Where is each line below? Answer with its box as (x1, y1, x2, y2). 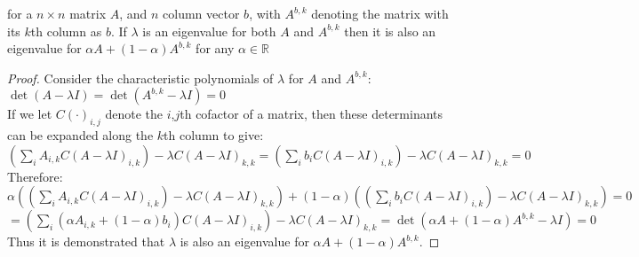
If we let (7, 105, 52, 123)
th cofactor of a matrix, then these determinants (180, 105, 443, 123)
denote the (105, 105, 164, 123)
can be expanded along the (7, 126, 154, 144)
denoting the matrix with (311, 4, 449, 22)
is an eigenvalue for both (142, 21, 276, 40)
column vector (163, 4, 240, 22)
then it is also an (344, 21, 436, 40)
